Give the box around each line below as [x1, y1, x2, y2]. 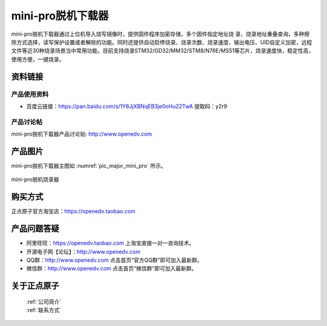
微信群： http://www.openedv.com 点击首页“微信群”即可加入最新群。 [26, 265, 197, 272]
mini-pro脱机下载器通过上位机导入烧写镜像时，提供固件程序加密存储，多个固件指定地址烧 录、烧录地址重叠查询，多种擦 [11, 30, 310, 38]
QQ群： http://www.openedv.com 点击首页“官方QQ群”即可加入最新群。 [26, 256, 203, 264]
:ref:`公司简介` [26, 298, 62, 305]
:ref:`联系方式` [26, 307, 62, 314]
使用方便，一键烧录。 [11, 55, 65, 63]
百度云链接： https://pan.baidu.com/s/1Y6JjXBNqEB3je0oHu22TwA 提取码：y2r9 [26, 102, 227, 110]
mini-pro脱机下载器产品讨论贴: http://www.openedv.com [11, 130, 153, 138]
